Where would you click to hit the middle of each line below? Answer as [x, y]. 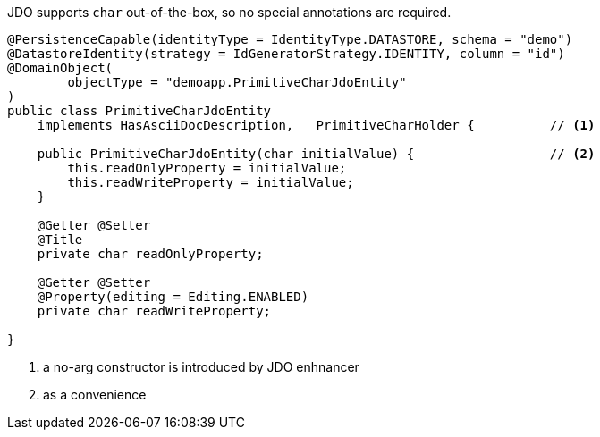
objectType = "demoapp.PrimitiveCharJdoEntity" [237, 82]
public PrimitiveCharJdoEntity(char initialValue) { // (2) [316, 154]
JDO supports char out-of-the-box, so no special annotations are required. [229, 12]
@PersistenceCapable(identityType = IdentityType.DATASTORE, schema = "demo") [290, 39]
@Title [60, 240]
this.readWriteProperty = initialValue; [211, 182]
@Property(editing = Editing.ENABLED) [173, 297]
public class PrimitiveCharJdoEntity [139, 111]
